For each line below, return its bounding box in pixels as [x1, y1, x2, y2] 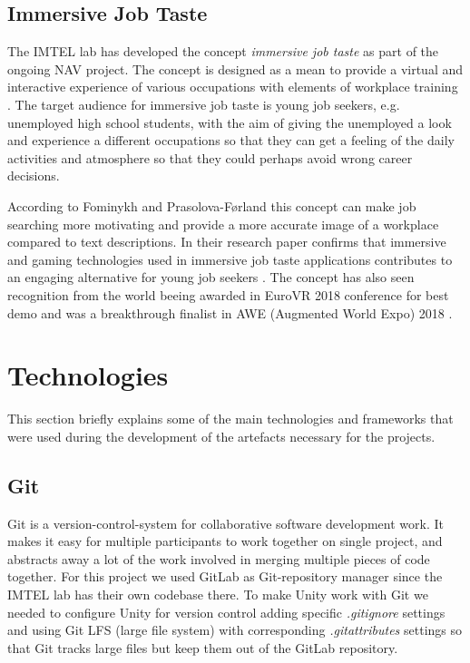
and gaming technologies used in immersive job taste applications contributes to [7, 249, 453, 268]
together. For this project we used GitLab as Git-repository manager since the [7, 567, 443, 586]
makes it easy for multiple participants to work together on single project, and [7, 531, 443, 551]
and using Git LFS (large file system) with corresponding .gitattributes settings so [7, 620, 462, 639]
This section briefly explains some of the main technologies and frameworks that [7, 409, 454, 428]
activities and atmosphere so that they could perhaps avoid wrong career [7, 148, 413, 167]
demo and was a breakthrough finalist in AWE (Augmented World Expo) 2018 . [7, 303, 453, 322]
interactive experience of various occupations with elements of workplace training [7, 77, 458, 96]
